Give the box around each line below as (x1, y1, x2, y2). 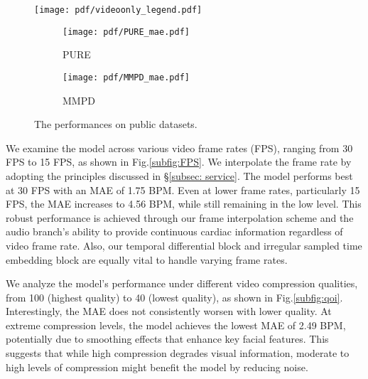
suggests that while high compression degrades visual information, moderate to (6, 346, 350, 361)
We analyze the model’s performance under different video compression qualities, (6, 276, 358, 291)
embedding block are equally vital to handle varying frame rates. (6, 252, 288, 267)
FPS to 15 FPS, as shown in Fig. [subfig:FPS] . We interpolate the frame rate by (6, 154, 352, 169)
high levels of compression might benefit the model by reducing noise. (6, 359, 308, 374)
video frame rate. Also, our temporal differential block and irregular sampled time (6, 237, 362, 252)
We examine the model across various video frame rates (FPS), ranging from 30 (6, 140, 353, 155)
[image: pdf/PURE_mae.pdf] (63, 26, 190, 37)
